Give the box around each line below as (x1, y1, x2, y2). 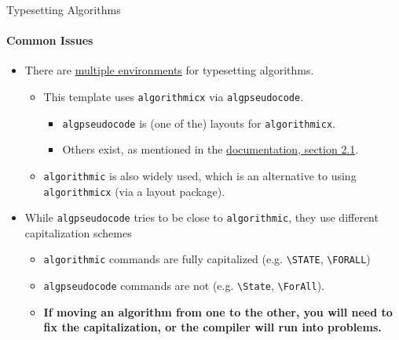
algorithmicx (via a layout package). (43, 183, 225, 199)
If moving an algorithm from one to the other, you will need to (43, 303, 393, 320)
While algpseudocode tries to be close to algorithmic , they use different (24, 209, 379, 226)
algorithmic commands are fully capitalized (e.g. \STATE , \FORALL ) (43, 251, 371, 267)
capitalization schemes (24, 224, 132, 241)
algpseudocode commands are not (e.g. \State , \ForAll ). (43, 277, 324, 294)
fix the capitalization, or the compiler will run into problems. (43, 319, 382, 335)
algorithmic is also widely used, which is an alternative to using (43, 167, 357, 183)
